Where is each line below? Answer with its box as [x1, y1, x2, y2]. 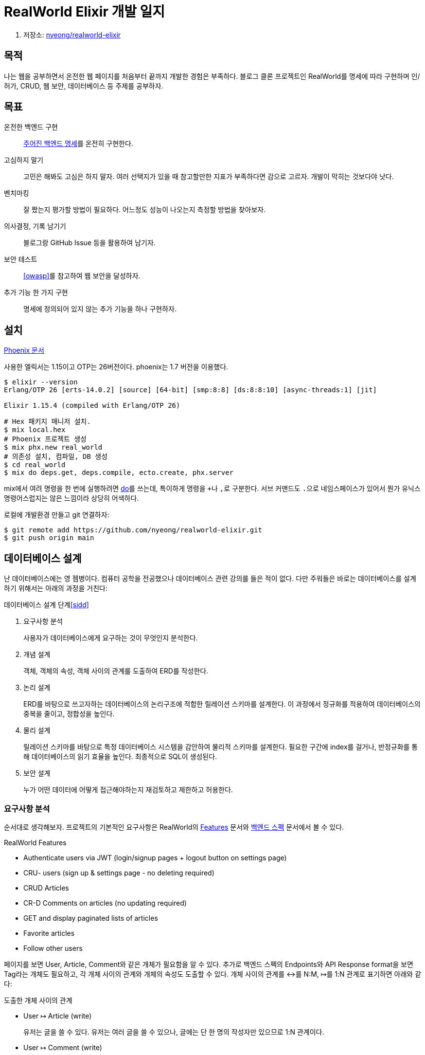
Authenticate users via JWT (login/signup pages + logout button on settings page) [23, 853, 287, 862]
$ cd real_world [4, 461, 66, 469]
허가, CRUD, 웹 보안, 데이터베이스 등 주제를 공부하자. [4, 81, 163, 90]
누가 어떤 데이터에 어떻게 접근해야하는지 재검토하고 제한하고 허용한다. [23, 785, 233, 794]
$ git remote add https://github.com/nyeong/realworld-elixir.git [4, 526, 263, 534]
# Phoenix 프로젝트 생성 [4, 435, 87, 443]
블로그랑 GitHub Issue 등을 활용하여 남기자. [23, 238, 156, 247]
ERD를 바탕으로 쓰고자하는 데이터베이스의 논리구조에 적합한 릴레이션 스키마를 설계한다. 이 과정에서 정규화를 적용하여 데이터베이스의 [23, 700, 421, 709]
